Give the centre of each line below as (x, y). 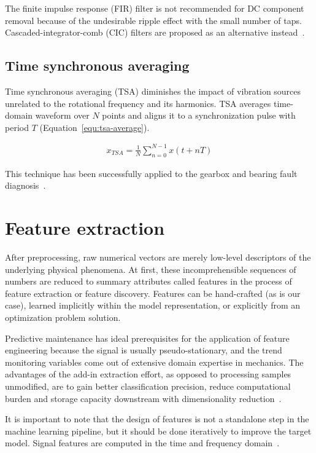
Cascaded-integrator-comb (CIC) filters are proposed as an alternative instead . (155, 32)
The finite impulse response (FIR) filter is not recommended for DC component (155, 8)
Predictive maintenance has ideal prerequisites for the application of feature (147, 338)
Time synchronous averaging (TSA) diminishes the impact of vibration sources (153, 91)
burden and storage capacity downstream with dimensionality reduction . (143, 398)
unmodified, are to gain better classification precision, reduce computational (148, 386)
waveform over (62, 115)
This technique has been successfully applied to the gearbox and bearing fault (151, 173)
